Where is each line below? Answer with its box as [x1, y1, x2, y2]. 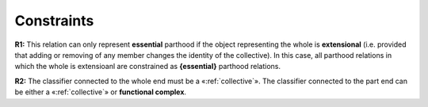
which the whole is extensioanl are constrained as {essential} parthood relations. [14, 62, 281, 71]
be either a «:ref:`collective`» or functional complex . [14, 87, 186, 97]
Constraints [14, 12, 94, 29]
